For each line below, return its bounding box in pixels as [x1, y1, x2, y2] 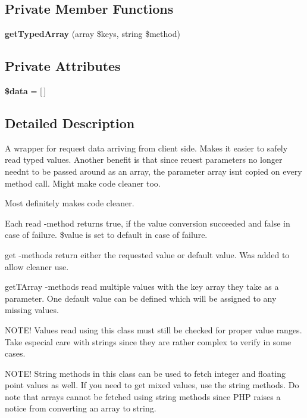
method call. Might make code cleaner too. [5, 177, 161, 189]
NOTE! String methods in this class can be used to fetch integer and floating [5, 367, 286, 379]
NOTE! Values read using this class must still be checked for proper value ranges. [5, 323, 302, 336]
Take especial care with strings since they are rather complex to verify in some [5, 335, 292, 348]
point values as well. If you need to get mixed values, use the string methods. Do [5, 379, 299, 391]
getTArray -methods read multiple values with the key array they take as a [5, 280, 279, 293]
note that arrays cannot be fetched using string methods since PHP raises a [5, 390, 281, 402]
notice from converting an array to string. [5, 402, 156, 414]
